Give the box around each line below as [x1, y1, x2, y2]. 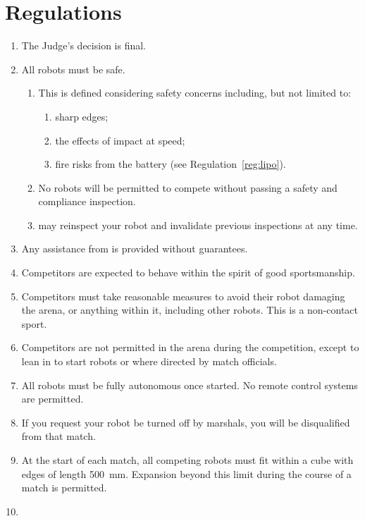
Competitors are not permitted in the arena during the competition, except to [21, 340, 359, 355]
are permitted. [21, 391, 84, 406]
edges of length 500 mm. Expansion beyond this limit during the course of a [21, 466, 352, 481]
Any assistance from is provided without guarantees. [21, 241, 248, 256]
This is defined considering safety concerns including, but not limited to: [38, 85, 352, 100]
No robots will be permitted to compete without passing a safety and [38, 180, 338, 195]
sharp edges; [55, 109, 109, 123]
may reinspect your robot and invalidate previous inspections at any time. [38, 217, 358, 232]
